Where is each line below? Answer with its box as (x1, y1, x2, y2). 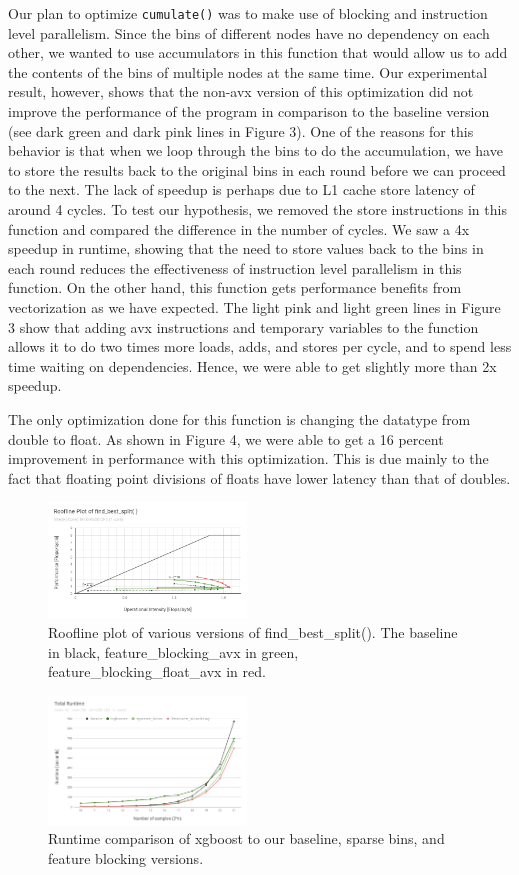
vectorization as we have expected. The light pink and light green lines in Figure (8, 296, 501, 317)
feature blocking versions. (48, 847, 204, 868)
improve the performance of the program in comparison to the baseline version (8, 101, 490, 122)
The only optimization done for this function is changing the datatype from (8, 408, 471, 429)
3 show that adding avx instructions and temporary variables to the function (8, 316, 479, 337)
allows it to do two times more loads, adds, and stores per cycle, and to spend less (8, 336, 512, 357)
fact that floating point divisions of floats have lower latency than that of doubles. (8, 467, 511, 488)
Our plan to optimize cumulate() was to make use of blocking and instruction (8, 3, 488, 23)
